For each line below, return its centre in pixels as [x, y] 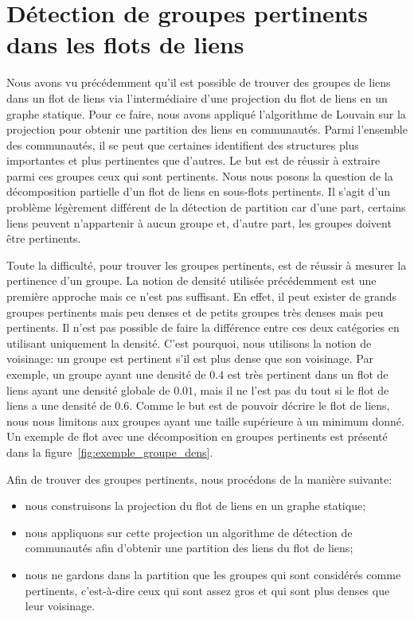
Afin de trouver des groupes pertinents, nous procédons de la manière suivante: [199, 479]
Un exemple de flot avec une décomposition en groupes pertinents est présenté [197, 436]
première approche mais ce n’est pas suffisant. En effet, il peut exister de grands [202, 296]
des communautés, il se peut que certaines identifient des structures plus [183, 144]
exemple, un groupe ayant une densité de [106, 374]
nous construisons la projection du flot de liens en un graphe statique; [195, 506]
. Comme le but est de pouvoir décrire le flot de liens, [260, 405]
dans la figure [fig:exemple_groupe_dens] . [110, 452]
